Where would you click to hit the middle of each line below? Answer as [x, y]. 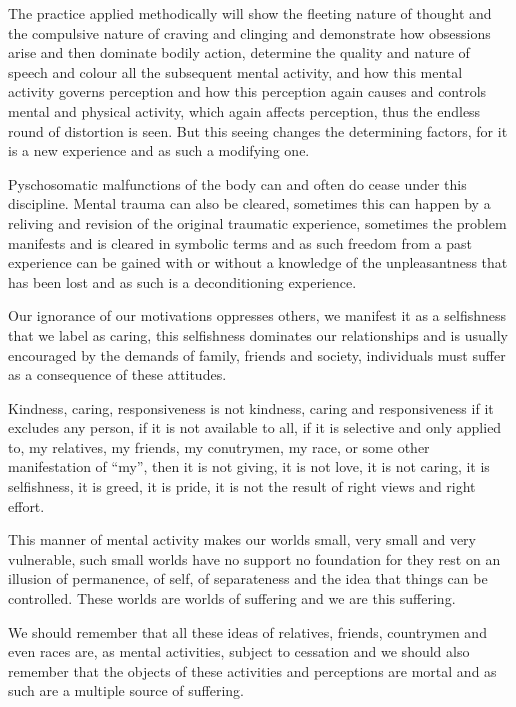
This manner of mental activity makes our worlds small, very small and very [242, 539]
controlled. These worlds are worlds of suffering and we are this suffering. [232, 598]
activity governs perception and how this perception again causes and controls [247, 91]
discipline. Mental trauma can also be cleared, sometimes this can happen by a [249, 203]
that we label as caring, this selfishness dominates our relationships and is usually [258, 334]
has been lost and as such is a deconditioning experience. [182, 281]
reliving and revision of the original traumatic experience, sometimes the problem [257, 222]
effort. [26, 505]
